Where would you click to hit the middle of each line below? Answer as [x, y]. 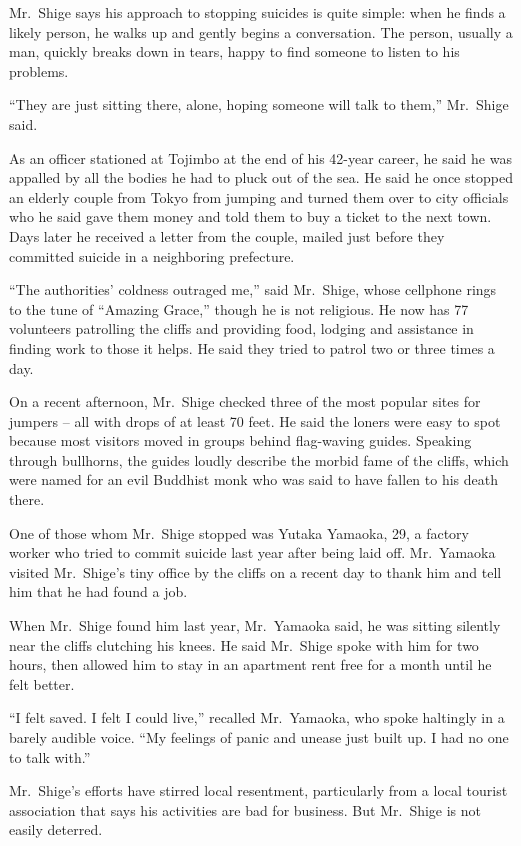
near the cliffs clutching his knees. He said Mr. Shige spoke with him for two [244, 644]
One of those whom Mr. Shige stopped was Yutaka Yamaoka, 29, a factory [239, 532]
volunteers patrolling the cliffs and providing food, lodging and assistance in [241, 328]
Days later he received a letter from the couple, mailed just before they [227, 235]
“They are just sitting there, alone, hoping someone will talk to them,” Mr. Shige [259, 104]
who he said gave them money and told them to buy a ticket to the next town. [250, 216]
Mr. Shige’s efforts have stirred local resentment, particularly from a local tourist [258, 790]
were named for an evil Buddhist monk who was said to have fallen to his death [254, 479]
